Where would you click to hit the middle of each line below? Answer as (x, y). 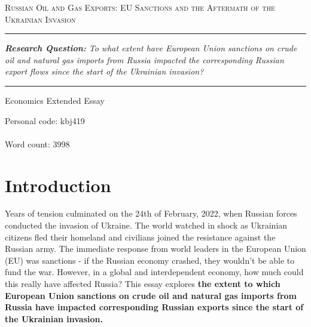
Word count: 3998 (37, 144)
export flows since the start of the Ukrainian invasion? (104, 71)
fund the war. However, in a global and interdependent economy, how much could (154, 272)
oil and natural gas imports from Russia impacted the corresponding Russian (144, 59)
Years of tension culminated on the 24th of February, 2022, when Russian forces (151, 213)
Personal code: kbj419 (45, 120)
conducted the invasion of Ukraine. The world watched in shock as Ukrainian (146, 225)
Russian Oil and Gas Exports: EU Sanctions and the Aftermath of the (140, 7)
